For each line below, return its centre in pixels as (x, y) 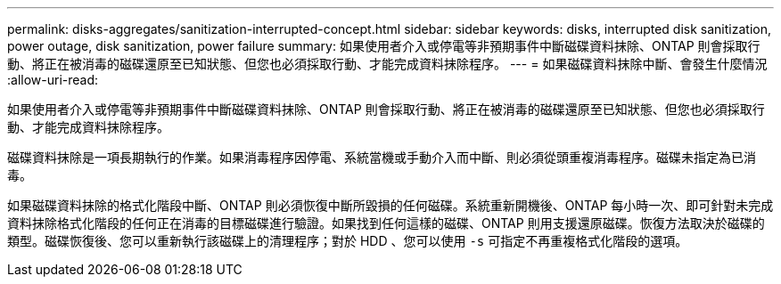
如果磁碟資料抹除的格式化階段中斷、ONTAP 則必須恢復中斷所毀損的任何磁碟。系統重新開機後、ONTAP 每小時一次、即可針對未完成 (390, 205)
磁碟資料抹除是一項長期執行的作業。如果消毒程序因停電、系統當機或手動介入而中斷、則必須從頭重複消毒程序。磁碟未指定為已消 (382, 157)
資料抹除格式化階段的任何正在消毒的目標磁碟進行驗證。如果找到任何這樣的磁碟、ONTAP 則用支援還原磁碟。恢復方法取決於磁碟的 (386, 223)
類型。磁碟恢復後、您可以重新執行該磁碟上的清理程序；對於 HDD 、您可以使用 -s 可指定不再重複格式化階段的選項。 (348, 241)
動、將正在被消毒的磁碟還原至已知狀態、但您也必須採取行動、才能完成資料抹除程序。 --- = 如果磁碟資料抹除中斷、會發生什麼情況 (387, 64)
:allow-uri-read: (53, 80)
